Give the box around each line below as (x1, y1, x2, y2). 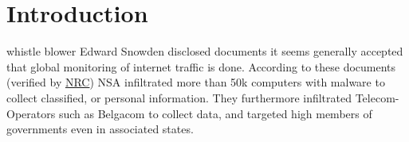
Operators (6, 105, 56, 121)
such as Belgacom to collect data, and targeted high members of (58, 105, 372, 121)
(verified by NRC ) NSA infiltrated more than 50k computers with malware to (6, 74, 385, 90)
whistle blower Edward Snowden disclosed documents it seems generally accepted (6, 43, 403, 59)
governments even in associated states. (6, 121, 194, 137)
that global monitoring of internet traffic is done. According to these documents (6, 58, 396, 75)
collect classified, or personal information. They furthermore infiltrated (6, 89, 352, 106)
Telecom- (355, 89, 399, 106)
